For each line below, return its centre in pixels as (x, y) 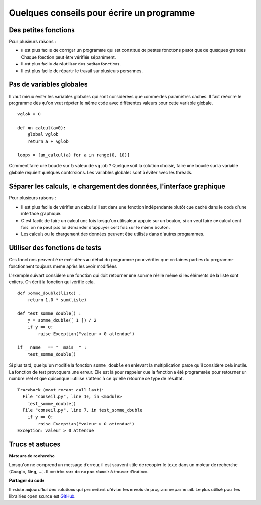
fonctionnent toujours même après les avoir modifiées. (63, 266)
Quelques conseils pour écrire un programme (102, 13)
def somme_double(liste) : (50, 293)
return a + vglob (48, 141)
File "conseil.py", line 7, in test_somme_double (82, 410)
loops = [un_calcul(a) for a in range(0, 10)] (74, 155)
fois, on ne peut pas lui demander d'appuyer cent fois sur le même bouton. (95, 227)
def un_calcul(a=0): (42, 128)
